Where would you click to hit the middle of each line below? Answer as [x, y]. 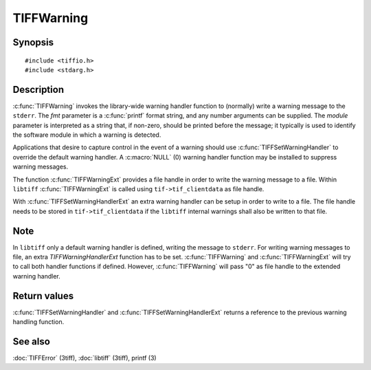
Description [38, 89]
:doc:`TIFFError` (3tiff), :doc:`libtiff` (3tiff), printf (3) [85, 358]
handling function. [38, 322]
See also [32, 341]
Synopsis [33, 42]
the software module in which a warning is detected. [87, 135]
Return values [43, 296]
